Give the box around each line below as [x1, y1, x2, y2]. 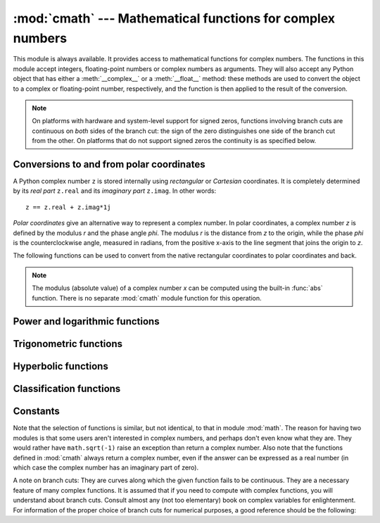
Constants [13, 405, 60, 417]
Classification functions [13, 383, 121, 395]
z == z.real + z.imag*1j [25, 203, 111, 211]
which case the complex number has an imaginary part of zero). [13, 463, 199, 472]
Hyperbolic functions [13, 360, 108, 372]
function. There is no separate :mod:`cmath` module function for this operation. [32, 294, 262, 302]
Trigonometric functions [13, 338, 123, 350]
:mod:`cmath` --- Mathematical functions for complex [13, 11, 336, 26]
